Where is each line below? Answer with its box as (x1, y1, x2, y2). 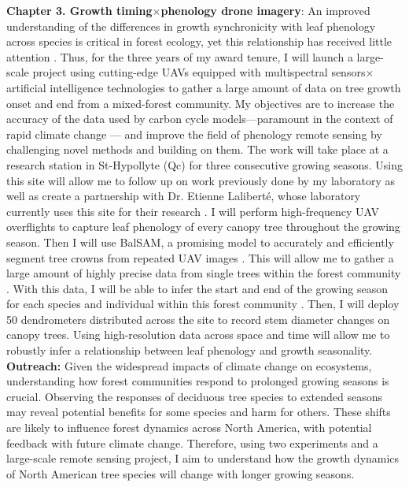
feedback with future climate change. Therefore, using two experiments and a (6, 434, 378, 451)
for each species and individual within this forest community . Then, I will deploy (6, 296, 400, 312)
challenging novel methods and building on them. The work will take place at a (6, 141, 389, 158)
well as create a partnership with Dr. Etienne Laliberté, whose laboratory (6, 188, 361, 204)
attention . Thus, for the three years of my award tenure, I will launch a (6, 48, 353, 65)
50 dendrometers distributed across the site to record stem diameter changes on (6, 310, 390, 327)
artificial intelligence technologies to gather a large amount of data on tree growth (6, 79, 401, 95)
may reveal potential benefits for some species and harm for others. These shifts (6, 403, 391, 420)
